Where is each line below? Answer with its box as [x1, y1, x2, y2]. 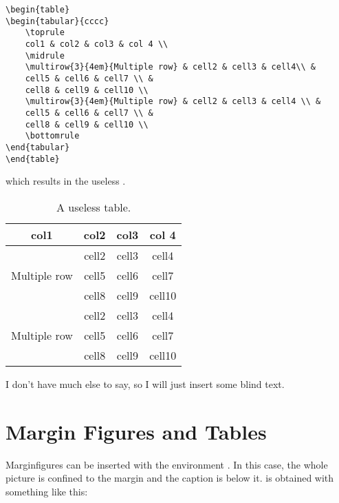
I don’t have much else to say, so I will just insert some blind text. [6, 376, 285, 391]
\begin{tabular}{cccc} [6, 16, 109, 26]
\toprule [25, 28, 65, 38]
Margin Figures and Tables [6, 417, 267, 445]
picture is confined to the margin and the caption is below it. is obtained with [6, 471, 334, 485]
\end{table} [6, 154, 60, 164]
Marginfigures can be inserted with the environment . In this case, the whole [6, 457, 328, 471]
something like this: [6, 484, 88, 498]
